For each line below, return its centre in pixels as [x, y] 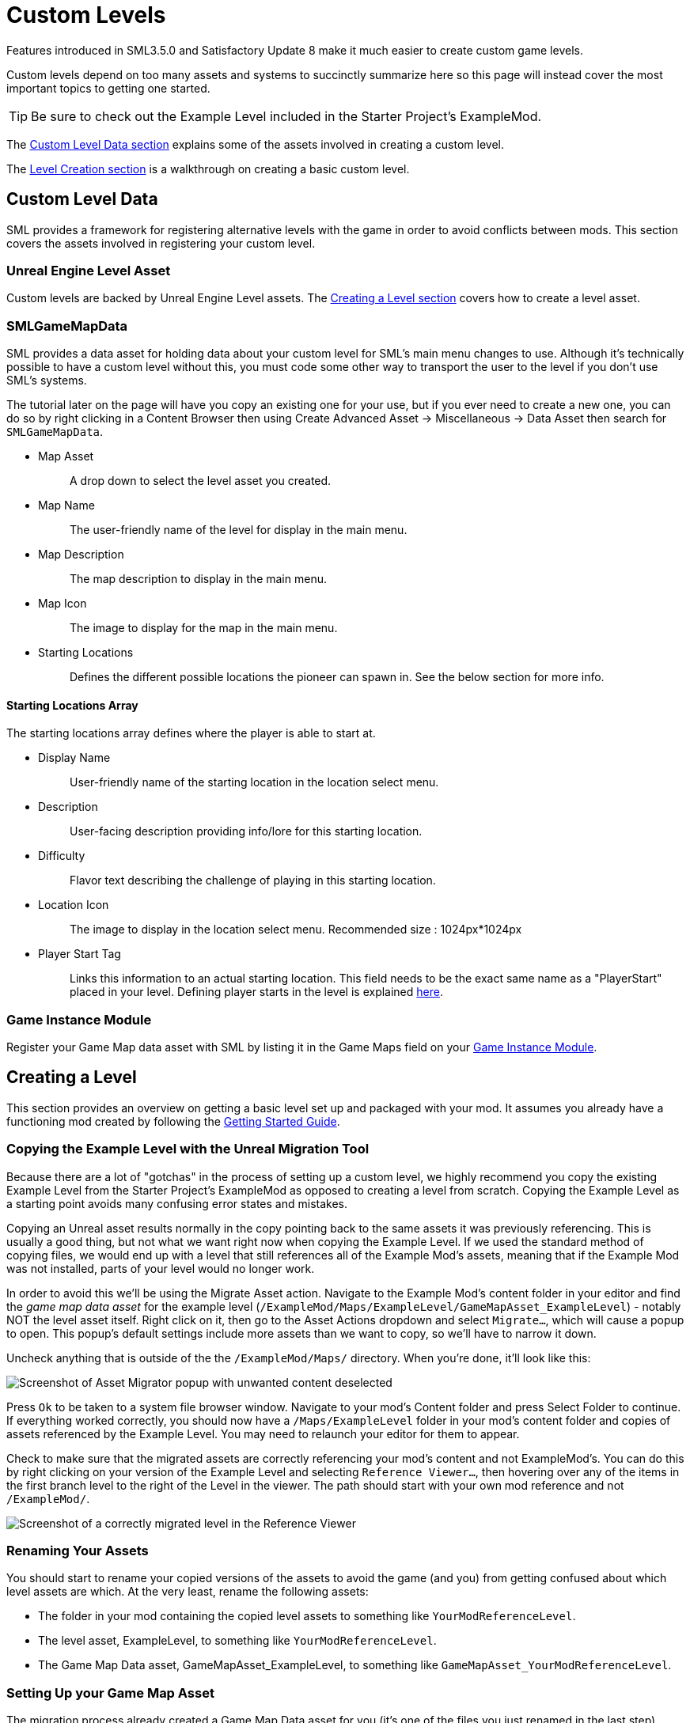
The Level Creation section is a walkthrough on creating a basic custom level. [208, 169]
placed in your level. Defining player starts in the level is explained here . [256, 992]
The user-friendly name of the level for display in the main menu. [239, 530]
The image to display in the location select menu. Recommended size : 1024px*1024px [296, 930]
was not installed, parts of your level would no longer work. [161, 1268]
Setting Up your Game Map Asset [110, 1693]
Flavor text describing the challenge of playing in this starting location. [253, 880]
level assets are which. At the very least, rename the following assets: [188, 1592]
